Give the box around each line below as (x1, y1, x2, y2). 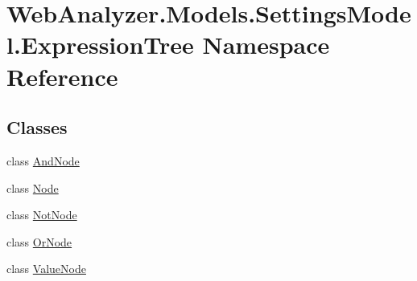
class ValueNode (6, 260, 86, 277)
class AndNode (6, 152, 80, 169)
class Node (6, 179, 59, 196)
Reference (6, 59, 118, 92)
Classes (6, 115, 68, 140)
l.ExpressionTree (6, 28, 194, 61)
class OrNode (6, 233, 72, 250)
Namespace (202, 28, 330, 61)
